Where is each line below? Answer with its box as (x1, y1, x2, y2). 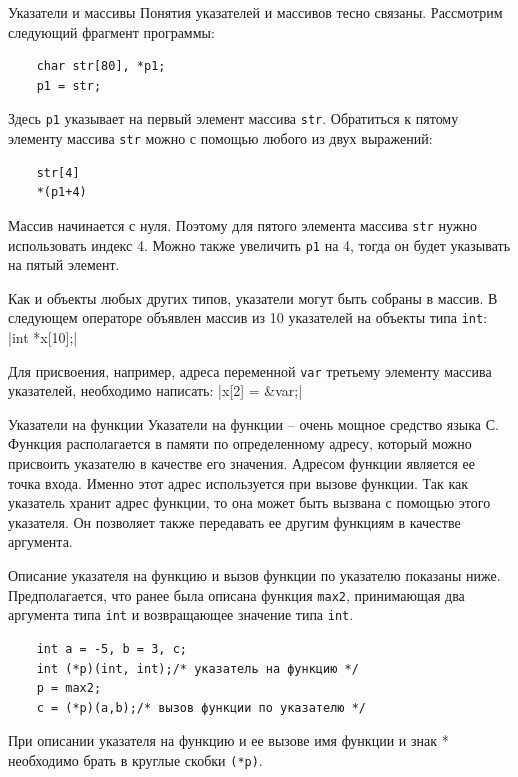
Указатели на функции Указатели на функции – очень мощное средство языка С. (8, 413, 499, 434)
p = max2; (36, 681, 102, 696)
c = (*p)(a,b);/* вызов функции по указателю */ (36, 700, 366, 715)
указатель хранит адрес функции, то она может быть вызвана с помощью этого (8, 492, 491, 513)
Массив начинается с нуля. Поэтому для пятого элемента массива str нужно (8, 214, 477, 235)
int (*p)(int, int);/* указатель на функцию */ (36, 661, 359, 676)
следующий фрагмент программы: (8, 21, 215, 42)
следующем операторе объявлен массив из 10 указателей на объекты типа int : (8, 307, 488, 328)
